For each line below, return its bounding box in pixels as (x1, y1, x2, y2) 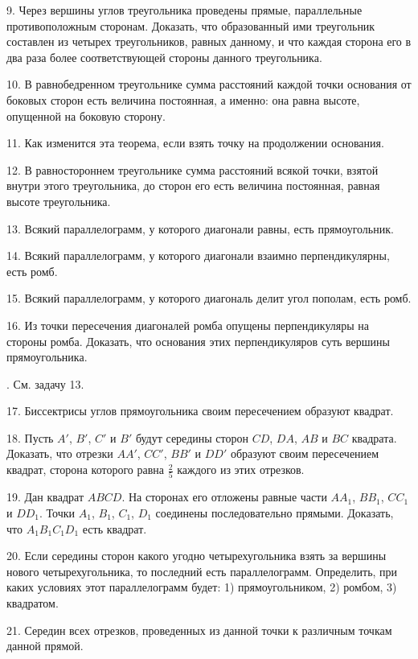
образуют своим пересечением (230, 445, 379, 462)
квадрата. (351, 429, 397, 446)
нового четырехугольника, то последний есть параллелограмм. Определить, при (6, 562, 398, 579)
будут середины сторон (135, 429, 248, 446)
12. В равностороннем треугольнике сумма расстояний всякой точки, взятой (6, 161, 379, 178)
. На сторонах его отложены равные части (121, 488, 327, 505)
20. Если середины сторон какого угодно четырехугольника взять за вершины (6, 547, 387, 564)
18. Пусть (6, 429, 54, 446)
